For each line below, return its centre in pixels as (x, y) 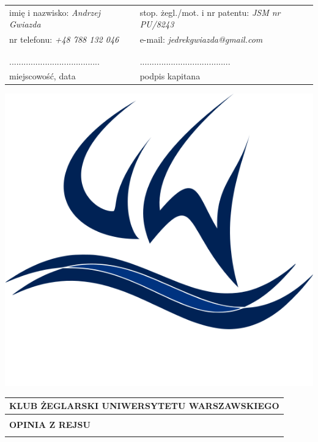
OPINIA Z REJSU (50, 425)
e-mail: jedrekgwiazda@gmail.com (201, 39)
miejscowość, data (43, 76)
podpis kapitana (170, 76)
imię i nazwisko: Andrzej (55, 12)
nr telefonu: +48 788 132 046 (64, 39)
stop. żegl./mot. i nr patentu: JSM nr (210, 12)
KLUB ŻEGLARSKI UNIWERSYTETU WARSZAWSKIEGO (144, 406)
